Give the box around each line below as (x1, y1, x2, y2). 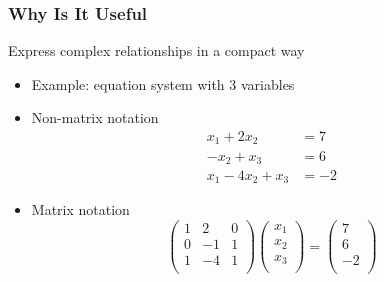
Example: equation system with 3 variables (31, 73, 295, 94)
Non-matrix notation (31, 107, 159, 128)
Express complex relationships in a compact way (8, 40, 305, 61)
